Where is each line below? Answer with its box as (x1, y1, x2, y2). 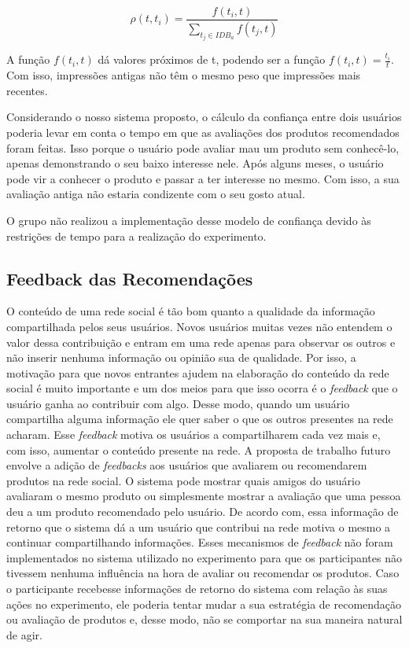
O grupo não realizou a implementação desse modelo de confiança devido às (6, 212, 371, 228)
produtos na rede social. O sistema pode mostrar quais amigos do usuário (6, 472, 360, 488)
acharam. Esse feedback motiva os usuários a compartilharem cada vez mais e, (6, 426, 381, 443)
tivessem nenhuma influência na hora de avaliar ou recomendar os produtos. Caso (6, 565, 400, 581)
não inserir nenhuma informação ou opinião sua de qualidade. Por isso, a (6, 349, 356, 366)
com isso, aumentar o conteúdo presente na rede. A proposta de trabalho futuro (6, 441, 391, 458)
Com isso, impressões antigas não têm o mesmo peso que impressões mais (6, 67, 361, 83)
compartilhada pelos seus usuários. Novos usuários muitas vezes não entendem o (6, 318, 392, 334)
